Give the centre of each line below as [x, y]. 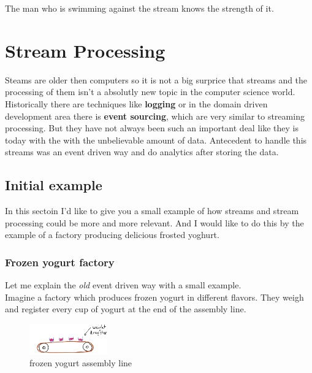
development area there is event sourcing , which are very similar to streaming [155, 116]
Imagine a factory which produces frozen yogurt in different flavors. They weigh [154, 297]
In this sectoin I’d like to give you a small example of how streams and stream [152, 211]
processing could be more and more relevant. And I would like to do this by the [154, 222]
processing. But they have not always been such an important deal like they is [152, 128]
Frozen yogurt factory [60, 262]
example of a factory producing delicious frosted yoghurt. [112, 235]
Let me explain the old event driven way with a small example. [123, 285]
